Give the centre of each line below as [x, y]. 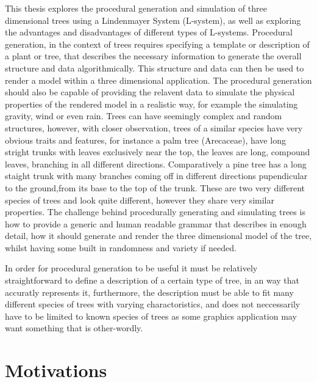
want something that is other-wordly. [74, 328]
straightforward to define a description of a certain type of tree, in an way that [152, 280]
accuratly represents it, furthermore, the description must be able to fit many [149, 292]
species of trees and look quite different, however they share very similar [140, 200]
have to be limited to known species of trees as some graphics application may [151, 316]
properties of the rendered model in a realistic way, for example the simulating [151, 104]
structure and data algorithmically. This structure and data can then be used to [155, 68]
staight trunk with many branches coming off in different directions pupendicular [156, 176]
